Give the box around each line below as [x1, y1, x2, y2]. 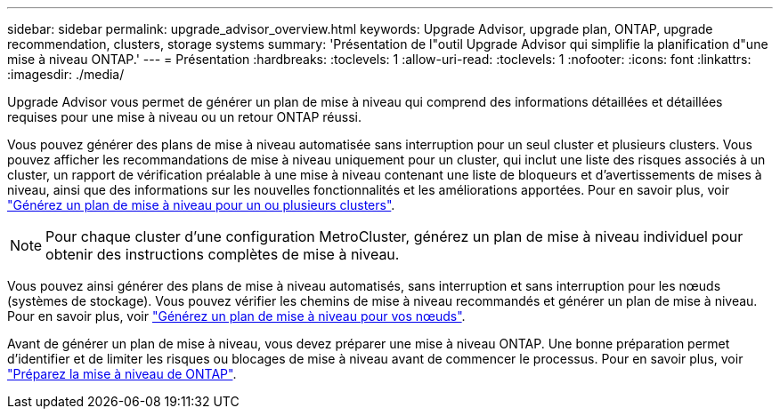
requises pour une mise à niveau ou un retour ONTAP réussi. [7, 109, 362, 124]
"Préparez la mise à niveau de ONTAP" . [7, 366, 237, 381]
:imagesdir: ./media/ [7, 67, 125, 82]
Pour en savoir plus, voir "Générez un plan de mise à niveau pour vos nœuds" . [7, 308, 466, 324]
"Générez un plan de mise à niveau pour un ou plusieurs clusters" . [7, 197, 395, 212]
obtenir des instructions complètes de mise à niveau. [45, 245, 400, 263]
